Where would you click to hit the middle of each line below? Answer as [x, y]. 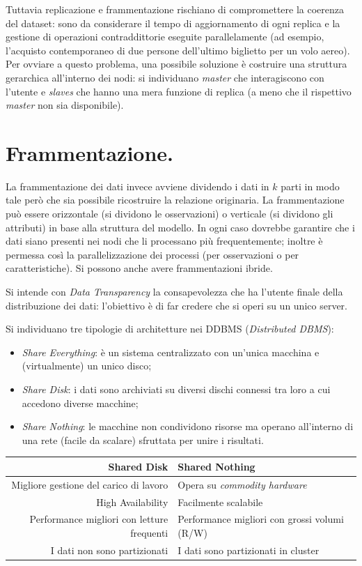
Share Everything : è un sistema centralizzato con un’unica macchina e [171, 352]
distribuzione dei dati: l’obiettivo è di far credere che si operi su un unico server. [176, 305]
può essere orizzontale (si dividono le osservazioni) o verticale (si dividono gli [170, 214]
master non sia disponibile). [65, 105]
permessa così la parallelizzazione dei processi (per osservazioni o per [152, 254]
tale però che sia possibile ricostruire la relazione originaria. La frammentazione [175, 200]
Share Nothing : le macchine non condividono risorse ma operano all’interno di [188, 426]
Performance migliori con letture [99, 519]
